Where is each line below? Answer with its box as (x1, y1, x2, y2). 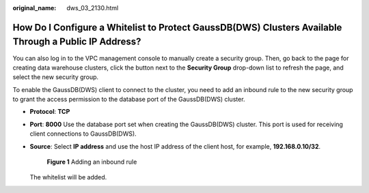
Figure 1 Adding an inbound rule (46, 158, 137, 166)
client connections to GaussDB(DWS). (29, 130, 137, 138)
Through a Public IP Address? (12, 36, 141, 48)
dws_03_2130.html (66, 4, 119, 12)
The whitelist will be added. (29, 173, 107, 181)
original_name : (12, 4, 57, 12)
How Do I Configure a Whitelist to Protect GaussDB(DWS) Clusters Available (12, 21, 342, 33)
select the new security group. (12, 73, 99, 81)
